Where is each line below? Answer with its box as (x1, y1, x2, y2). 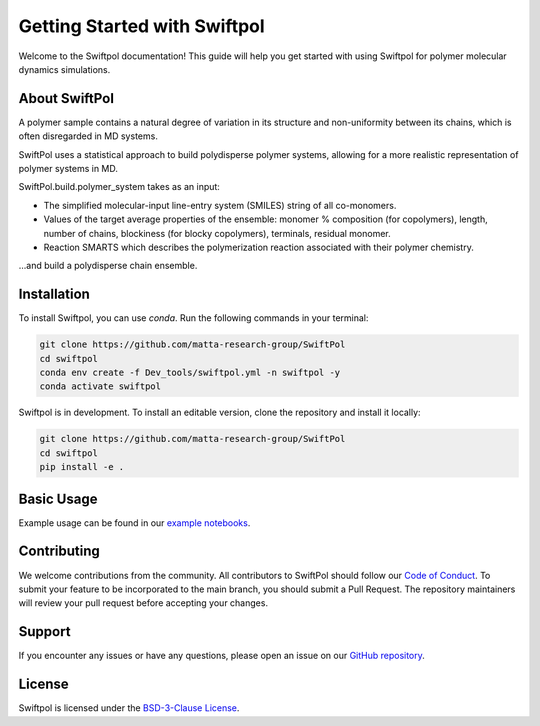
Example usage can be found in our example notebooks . (18, 516, 251, 529)
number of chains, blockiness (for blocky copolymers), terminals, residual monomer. (43, 227, 392, 239)
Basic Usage (18, 490, 98, 507)
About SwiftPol (18, 90, 115, 107)
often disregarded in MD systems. (18, 130, 159, 142)
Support (18, 623, 71, 640)
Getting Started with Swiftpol (18, 15, 265, 37)
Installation (18, 286, 90, 303)
